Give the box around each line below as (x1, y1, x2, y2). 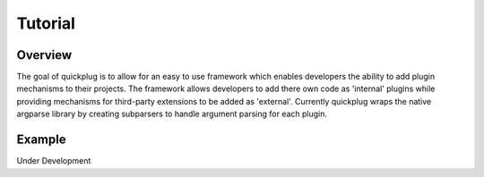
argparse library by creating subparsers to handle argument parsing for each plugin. (16, 108, 327, 120)
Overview (16, 47, 73, 63)
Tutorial (16, 13, 76, 33)
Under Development (16, 156, 91, 166)
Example (16, 132, 66, 147)
